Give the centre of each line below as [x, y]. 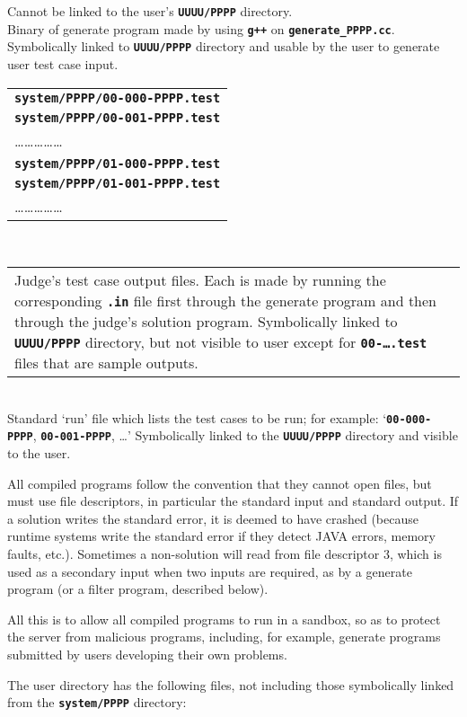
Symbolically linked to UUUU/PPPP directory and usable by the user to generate [224, 46]
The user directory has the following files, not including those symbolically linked [231, 684]
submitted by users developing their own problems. [147, 654]
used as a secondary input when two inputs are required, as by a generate [210, 571]
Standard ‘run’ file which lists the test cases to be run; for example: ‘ [197, 417]
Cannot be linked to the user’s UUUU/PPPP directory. [150, 11]
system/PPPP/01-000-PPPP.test [118, 163]
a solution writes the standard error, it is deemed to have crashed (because [213, 518]
